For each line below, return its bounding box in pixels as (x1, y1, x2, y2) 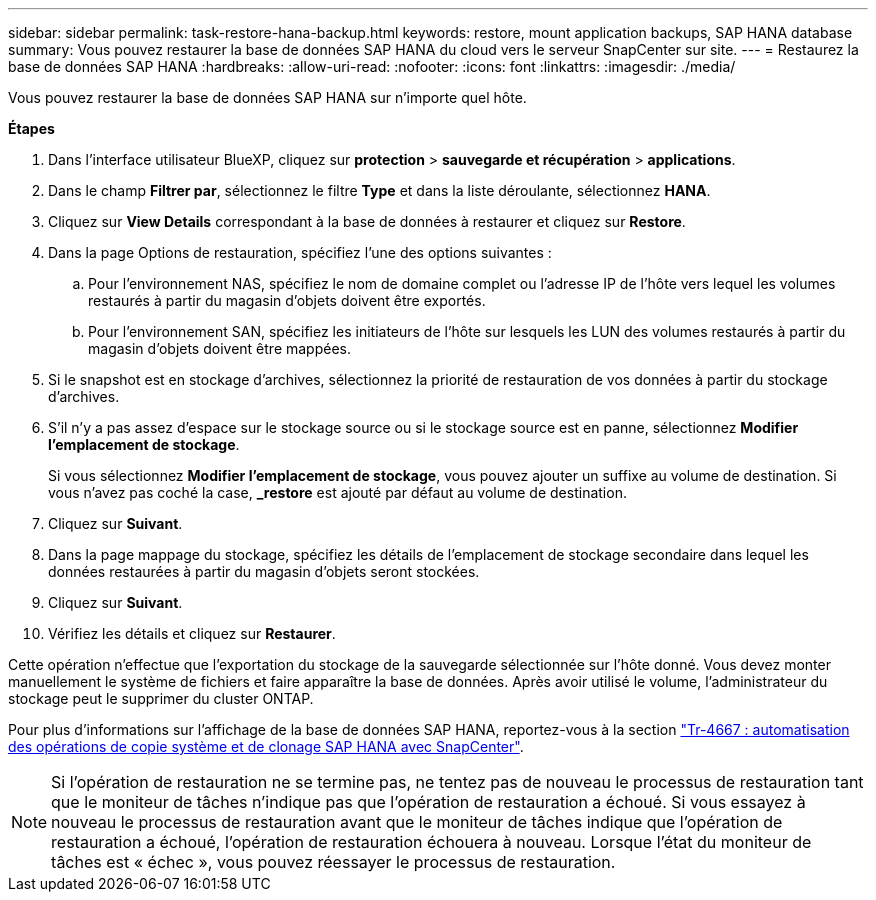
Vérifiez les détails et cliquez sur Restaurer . (48, 625, 336, 642)
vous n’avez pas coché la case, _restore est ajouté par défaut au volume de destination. (48, 484, 627, 501)
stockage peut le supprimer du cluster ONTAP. (8, 690, 314, 707)
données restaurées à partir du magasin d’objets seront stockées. (48, 563, 480, 580)
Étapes (8, 120, 55, 137)
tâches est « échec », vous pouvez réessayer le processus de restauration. (51, 852, 616, 872)
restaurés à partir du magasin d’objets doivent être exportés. (88, 292, 486, 309)
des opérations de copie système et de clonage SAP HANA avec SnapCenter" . (8, 738, 524, 755)
